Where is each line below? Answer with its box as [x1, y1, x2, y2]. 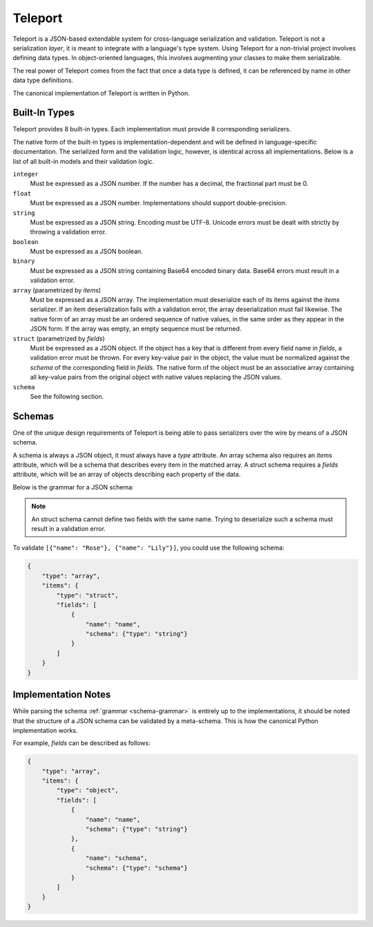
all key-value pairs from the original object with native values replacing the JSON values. [30, 373, 283, 382]
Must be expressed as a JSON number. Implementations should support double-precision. [30, 199, 287, 207]
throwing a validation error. [30, 228, 107, 236]
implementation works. [12, 726, 78, 734]
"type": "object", [56, 787, 119, 794]
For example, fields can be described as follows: [12, 739, 151, 747]
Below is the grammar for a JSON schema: [12, 483, 134, 491]
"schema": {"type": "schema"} [85, 864, 188, 872]
